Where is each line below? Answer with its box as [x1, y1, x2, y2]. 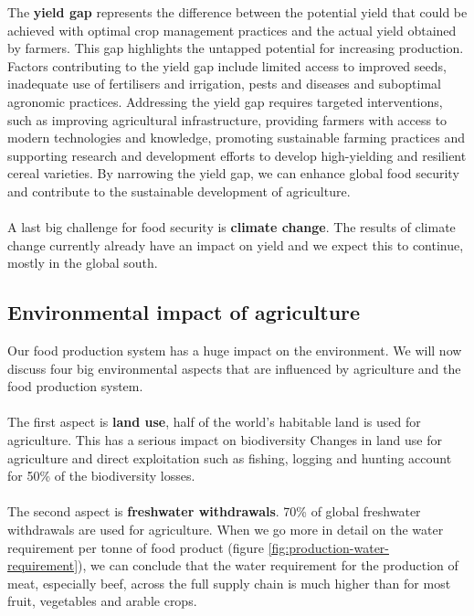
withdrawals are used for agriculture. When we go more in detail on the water [7, 520, 444, 539]
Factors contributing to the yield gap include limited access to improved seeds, [7, 56, 447, 75]
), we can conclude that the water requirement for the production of [78, 556, 458, 575]
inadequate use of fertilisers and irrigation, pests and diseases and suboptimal [7, 74, 441, 93]
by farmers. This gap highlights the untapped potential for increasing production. [7, 38, 464, 58]
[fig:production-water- [268, 537, 390, 557]
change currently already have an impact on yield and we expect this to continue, [7, 235, 464, 254]
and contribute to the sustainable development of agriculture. [7, 181, 351, 200]
